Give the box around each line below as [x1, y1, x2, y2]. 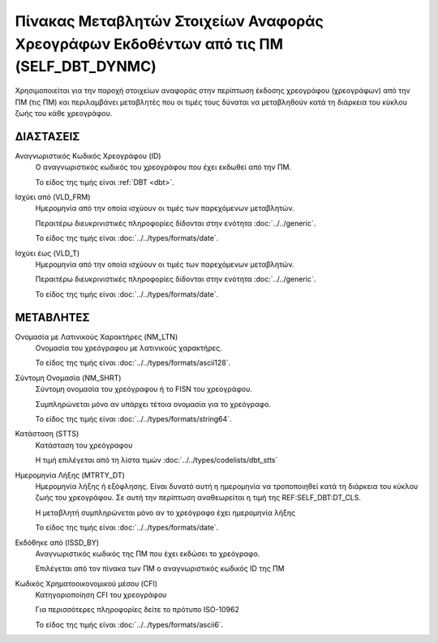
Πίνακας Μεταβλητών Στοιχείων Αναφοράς [15, 12, 324, 30]
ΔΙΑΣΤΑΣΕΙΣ [15, 130, 80, 144]
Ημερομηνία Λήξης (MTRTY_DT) [15, 470, 126, 480]
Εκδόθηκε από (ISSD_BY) [15, 538, 100, 547]
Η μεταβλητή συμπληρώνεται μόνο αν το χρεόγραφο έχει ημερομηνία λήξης [35, 508, 296, 517]
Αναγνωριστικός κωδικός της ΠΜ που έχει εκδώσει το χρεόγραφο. [35, 548, 260, 559]
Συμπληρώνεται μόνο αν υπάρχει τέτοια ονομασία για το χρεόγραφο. [35, 399, 272, 409]
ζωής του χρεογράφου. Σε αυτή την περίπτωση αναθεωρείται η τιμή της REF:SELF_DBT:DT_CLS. [35, 493, 361, 503]
